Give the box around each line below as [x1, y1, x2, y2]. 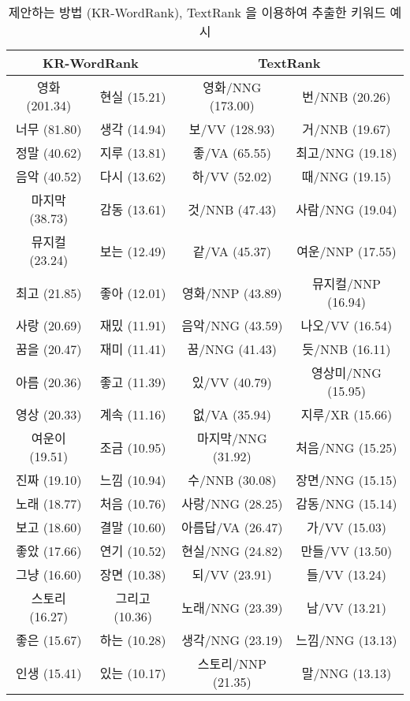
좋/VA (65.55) [192, 144, 271, 162]
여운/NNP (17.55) [296, 241, 397, 260]
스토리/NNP [197, 654, 266, 673]
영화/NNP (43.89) [182, 283, 282, 302]
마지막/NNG [196, 429, 267, 447]
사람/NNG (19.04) [296, 199, 397, 218]
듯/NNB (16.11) [302, 340, 391, 358]
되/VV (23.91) [192, 565, 272, 584]
